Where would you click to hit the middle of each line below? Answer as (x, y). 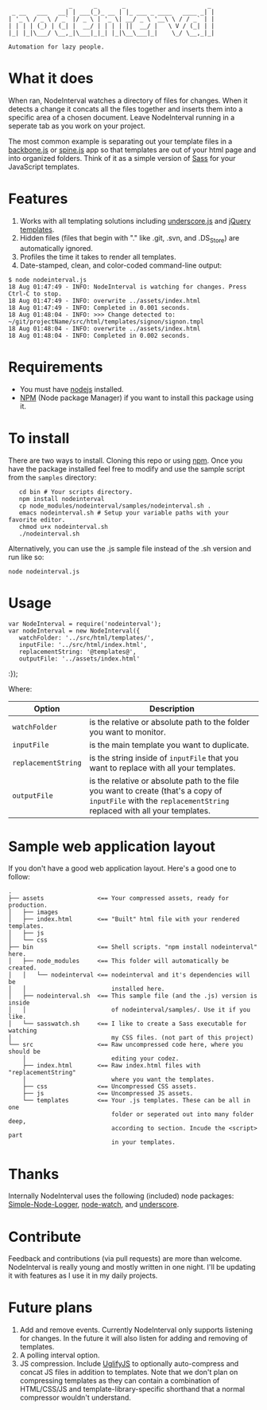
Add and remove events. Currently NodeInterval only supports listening (136, 1330)
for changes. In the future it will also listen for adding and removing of (133, 1338)
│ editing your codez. (101, 1059)
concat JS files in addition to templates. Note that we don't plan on (129, 1373)
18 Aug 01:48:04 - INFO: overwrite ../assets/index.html (104, 328)
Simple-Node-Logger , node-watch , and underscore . (94, 1204)
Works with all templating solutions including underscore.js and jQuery (135, 221)
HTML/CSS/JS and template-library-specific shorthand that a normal (132, 1389)
